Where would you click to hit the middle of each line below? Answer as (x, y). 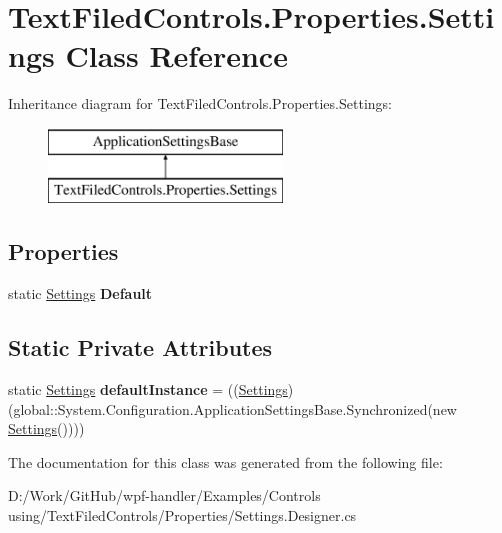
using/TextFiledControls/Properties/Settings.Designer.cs (182, 515)
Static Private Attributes (140, 347)
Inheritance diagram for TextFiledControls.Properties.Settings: (200, 103)
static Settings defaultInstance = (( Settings (148, 389)
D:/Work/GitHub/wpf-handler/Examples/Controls (164, 495)
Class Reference (176, 55)
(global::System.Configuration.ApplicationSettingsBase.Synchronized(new (232, 408)
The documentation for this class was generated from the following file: (225, 461)
